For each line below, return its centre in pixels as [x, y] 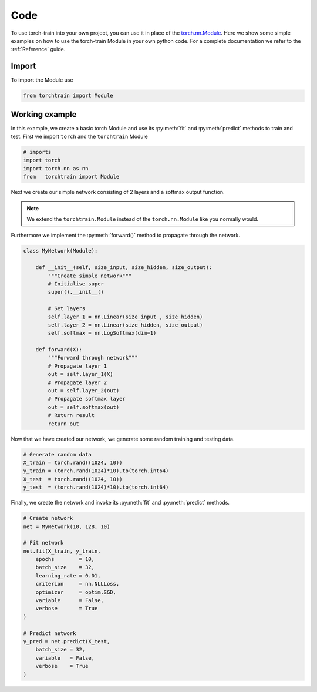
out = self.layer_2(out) [84, 391]
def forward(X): [59, 350]
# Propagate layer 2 [77, 382]
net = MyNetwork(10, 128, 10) [67, 526]
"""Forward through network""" [93, 358]
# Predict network [50, 633]
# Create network [48, 518]
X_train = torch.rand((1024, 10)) [73, 462]
